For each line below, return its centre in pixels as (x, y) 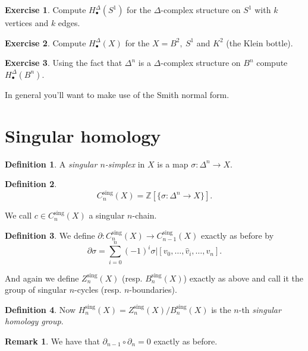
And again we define (42, 278)
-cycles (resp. (98, 290)
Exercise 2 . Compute (45, 42)
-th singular (260, 309)
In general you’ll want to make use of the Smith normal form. (117, 94)
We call (18, 215)
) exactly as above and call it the (243, 278)
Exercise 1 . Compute (45, 10)
